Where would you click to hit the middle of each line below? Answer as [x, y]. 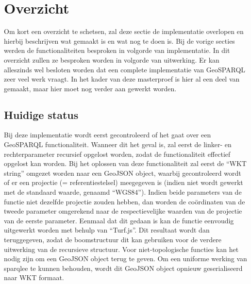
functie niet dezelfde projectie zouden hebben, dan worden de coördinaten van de [125, 201]
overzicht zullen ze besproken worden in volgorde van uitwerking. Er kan [112, 59]
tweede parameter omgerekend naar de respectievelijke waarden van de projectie [123, 211]
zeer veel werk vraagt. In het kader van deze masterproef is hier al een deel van [122, 79]
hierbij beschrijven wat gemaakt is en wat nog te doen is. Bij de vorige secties [119, 41]
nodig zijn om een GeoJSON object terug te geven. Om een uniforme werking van [125, 259]
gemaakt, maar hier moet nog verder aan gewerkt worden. [90, 88]
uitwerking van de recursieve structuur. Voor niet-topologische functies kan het [121, 249]
